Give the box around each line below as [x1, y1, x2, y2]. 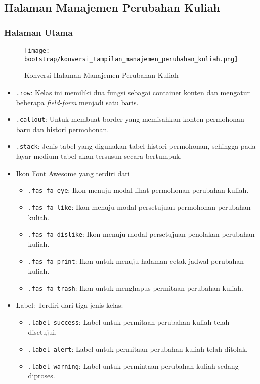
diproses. [28, 370, 55, 381]
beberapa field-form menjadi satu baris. [16, 97, 139, 107]
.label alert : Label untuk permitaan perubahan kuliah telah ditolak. [28, 344, 248, 354]
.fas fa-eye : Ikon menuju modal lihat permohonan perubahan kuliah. [28, 185, 249, 195]
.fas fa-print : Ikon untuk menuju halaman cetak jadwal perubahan [28, 255, 244, 266]
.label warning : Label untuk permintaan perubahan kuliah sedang [28, 360, 239, 371]
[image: [24, 47, 50, 54]
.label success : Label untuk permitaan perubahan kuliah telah [28, 316, 230, 327]
